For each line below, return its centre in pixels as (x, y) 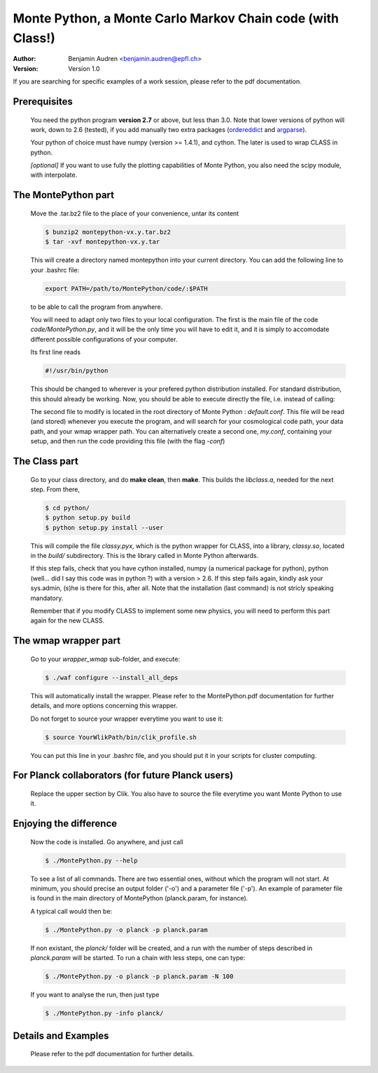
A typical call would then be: (71, 911)
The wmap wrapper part (67, 641)
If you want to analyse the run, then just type (95, 995)
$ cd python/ (68, 508)
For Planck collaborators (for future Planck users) (123, 775)
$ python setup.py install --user (104, 527)
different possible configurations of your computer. (104, 339)
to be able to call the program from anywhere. (97, 307)
